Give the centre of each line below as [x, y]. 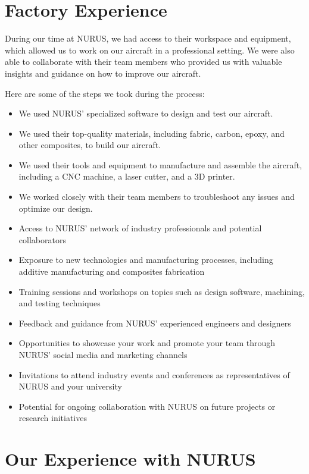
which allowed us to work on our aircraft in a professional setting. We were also [150, 50]
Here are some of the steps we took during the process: [105, 93]
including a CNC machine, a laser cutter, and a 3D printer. [127, 176]
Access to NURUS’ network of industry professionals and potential [140, 228]
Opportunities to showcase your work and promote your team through [147, 343]
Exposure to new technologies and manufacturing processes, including [146, 260]
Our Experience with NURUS [130, 459]
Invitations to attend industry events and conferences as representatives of [154, 374]
